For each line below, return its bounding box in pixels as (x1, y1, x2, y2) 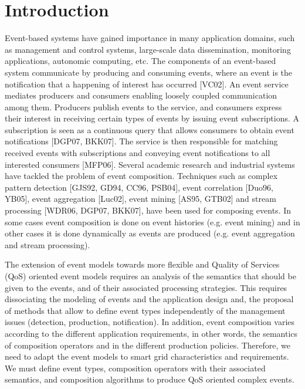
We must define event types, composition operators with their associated (5, 361, 266, 374)
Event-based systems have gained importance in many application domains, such (5, 32, 295, 44)
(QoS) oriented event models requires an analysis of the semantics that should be (5, 270, 296, 282)
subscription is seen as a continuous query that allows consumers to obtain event (5, 123, 294, 136)
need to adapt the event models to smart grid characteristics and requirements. (5, 350, 289, 363)
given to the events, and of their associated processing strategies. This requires (5, 281, 287, 293)
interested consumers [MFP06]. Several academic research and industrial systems (5, 158, 295, 170)
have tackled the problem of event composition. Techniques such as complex (5, 170, 278, 182)
